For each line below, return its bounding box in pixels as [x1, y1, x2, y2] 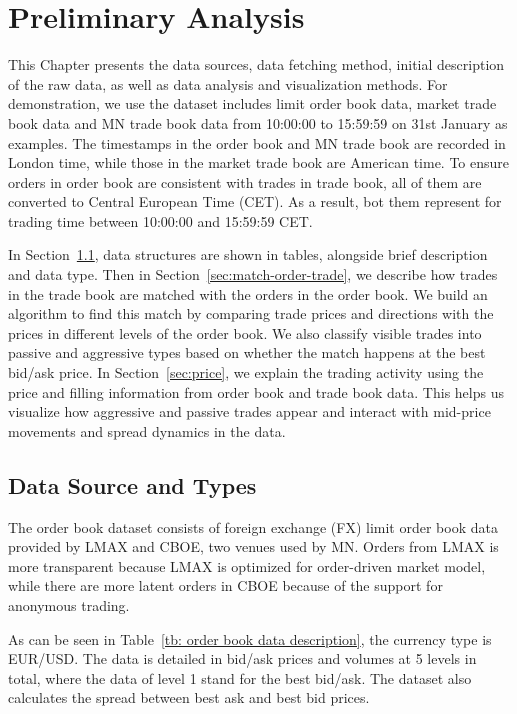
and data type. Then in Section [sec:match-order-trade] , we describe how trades [8, 264, 498, 285]
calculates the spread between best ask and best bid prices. [8, 687, 370, 708]
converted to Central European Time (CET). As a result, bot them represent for [8, 191, 502, 212]
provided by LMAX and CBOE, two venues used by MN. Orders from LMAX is [8, 536, 499, 557]
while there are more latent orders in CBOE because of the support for [8, 575, 443, 596]
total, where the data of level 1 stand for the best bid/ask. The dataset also [8, 667, 472, 688]
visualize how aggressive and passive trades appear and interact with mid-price [8, 401, 491, 422]
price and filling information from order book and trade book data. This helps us [8, 381, 504, 402]
